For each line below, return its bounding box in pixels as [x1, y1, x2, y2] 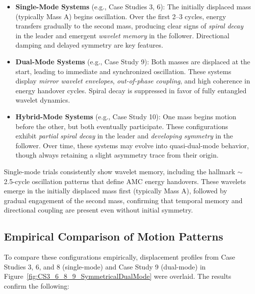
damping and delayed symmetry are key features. [15, 40, 163, 50]
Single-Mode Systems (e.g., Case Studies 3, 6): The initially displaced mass [15, 1, 251, 11]
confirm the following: [4, 280, 70, 291]
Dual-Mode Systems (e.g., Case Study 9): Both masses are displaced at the [15, 56, 250, 66]
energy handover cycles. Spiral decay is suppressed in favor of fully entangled [15, 85, 247, 95]
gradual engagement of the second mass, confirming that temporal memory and [4, 195, 243, 205]
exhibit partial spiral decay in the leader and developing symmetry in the [15, 131, 233, 141]
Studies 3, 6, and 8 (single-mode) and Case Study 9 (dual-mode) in [4, 261, 206, 271]
